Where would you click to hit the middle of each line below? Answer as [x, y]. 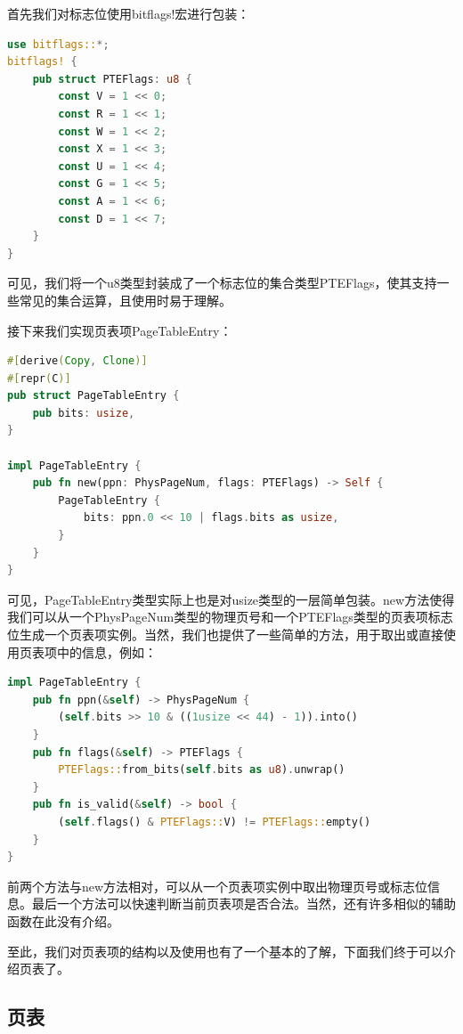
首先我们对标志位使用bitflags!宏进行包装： [129, 13]
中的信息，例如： [106, 651]
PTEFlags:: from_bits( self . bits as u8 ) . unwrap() [202, 770]
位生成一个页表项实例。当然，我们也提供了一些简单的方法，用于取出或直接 [225, 634]
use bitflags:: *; [58, 44]
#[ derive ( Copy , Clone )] [77, 361]
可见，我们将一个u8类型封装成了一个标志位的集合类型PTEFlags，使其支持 [222, 283]
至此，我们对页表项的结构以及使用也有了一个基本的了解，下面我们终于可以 [225, 951]
